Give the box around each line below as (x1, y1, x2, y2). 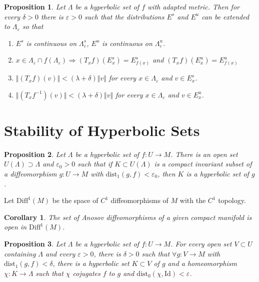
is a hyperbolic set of (186, 168, 249, 179)
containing (4, 248, 36, 258)
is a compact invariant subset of (154, 158, 252, 169)
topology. (218, 195, 246, 205)
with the (179, 195, 206, 205)
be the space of (52, 195, 98, 205)
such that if (77, 158, 112, 169)
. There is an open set (170, 148, 238, 159)
